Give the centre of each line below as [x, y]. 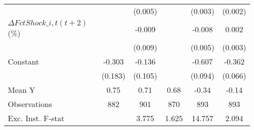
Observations [30, 104]
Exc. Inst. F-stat [36, 118]
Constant [23, 61]
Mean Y [22, 90]
